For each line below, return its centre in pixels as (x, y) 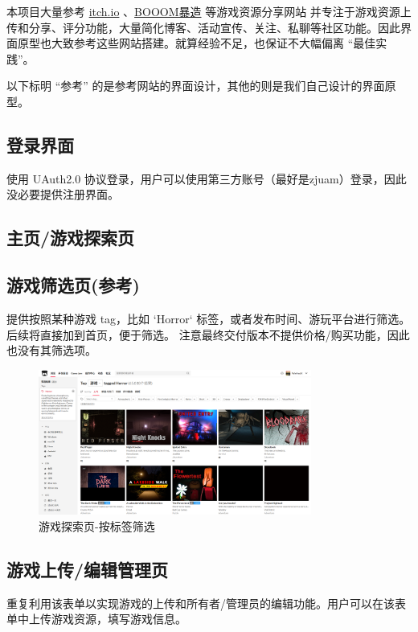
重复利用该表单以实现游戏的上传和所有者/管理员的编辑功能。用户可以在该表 (206, 603)
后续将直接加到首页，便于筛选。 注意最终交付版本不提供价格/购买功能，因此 (208, 334)
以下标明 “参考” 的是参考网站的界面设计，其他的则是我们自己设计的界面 (196, 86)
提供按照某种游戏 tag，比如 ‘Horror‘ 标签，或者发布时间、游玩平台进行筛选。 (209, 318)
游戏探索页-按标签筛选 (97, 525)
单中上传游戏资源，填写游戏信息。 (96, 619)
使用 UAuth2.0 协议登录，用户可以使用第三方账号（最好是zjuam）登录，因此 (207, 178)
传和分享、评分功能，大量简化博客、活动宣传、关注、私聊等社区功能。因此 (203, 27)
